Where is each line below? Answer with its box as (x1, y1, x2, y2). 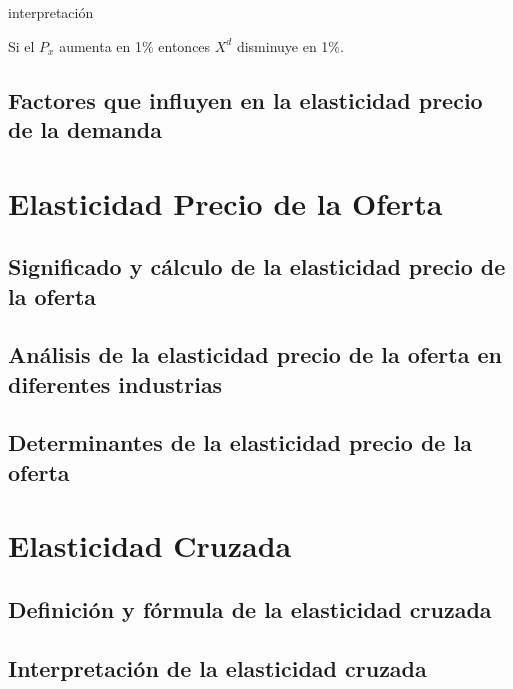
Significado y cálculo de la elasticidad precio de (8, 251, 506, 282)
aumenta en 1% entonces (59, 35, 211, 56)
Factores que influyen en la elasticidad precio (8, 84, 483, 115)
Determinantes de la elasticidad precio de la (8, 427, 472, 458)
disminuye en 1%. (236, 35, 344, 56)
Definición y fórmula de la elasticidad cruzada (8, 594, 492, 625)
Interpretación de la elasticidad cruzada (8, 652, 427, 683)
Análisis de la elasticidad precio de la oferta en (8, 339, 502, 370)
